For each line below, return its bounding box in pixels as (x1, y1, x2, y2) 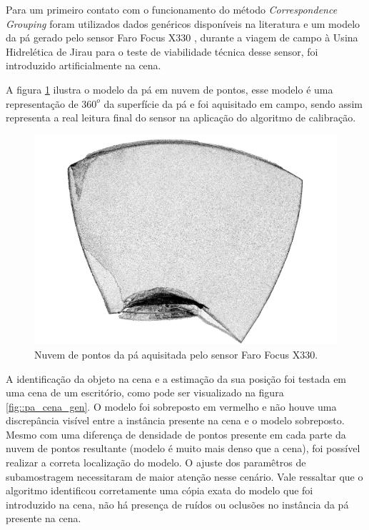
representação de (6, 96, 79, 111)
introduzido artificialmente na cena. (6, 58, 161, 73)
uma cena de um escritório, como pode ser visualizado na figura (6, 385, 284, 400)
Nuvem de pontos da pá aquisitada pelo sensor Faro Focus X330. (34, 346, 318, 361)
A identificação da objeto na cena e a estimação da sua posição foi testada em (6, 371, 347, 386)
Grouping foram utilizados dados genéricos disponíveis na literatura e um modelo (6, 16, 360, 31)
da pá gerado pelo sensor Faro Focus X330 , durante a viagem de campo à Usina (6, 30, 358, 45)
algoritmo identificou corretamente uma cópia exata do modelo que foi (6, 483, 313, 498)
